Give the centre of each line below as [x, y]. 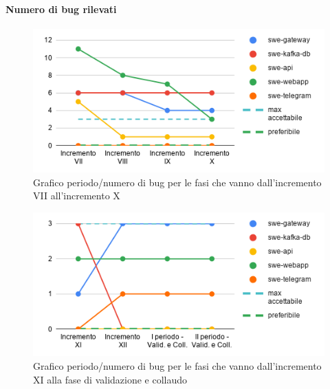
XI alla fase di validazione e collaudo [110, 379]
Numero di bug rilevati [61, 9]
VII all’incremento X [77, 196]
